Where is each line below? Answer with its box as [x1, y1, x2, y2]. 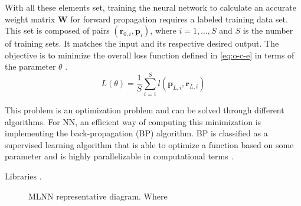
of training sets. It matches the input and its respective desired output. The [5, 37, 279, 50]
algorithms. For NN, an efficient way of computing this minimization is [5, 115, 261, 127]
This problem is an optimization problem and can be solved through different [5, 104, 284, 116]
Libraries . [5, 170, 42, 182]
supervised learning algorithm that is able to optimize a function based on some [5, 138, 294, 151]
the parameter [5, 60, 56, 73]
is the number [243, 24, 293, 37]
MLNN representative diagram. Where [28, 189, 168, 202]
